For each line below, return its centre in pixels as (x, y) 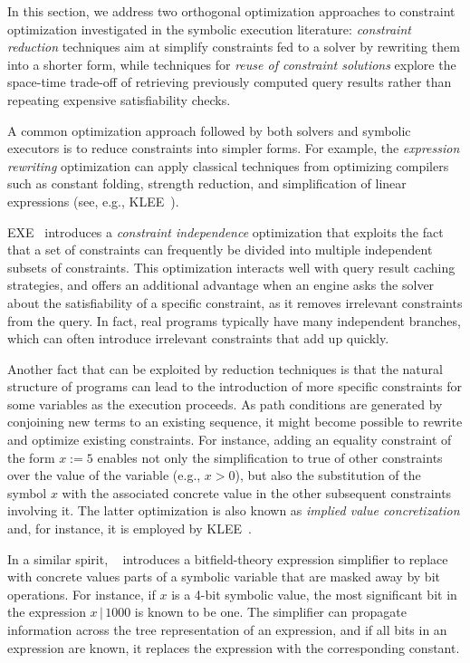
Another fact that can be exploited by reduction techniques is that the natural (225, 368)
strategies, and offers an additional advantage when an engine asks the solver (221, 285)
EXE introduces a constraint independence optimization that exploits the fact (225, 231)
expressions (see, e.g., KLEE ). (93, 201)
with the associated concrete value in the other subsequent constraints (257, 492)
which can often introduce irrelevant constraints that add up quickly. (198, 338)
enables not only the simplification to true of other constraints (270, 457)
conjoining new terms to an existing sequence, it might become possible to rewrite (235, 422)
